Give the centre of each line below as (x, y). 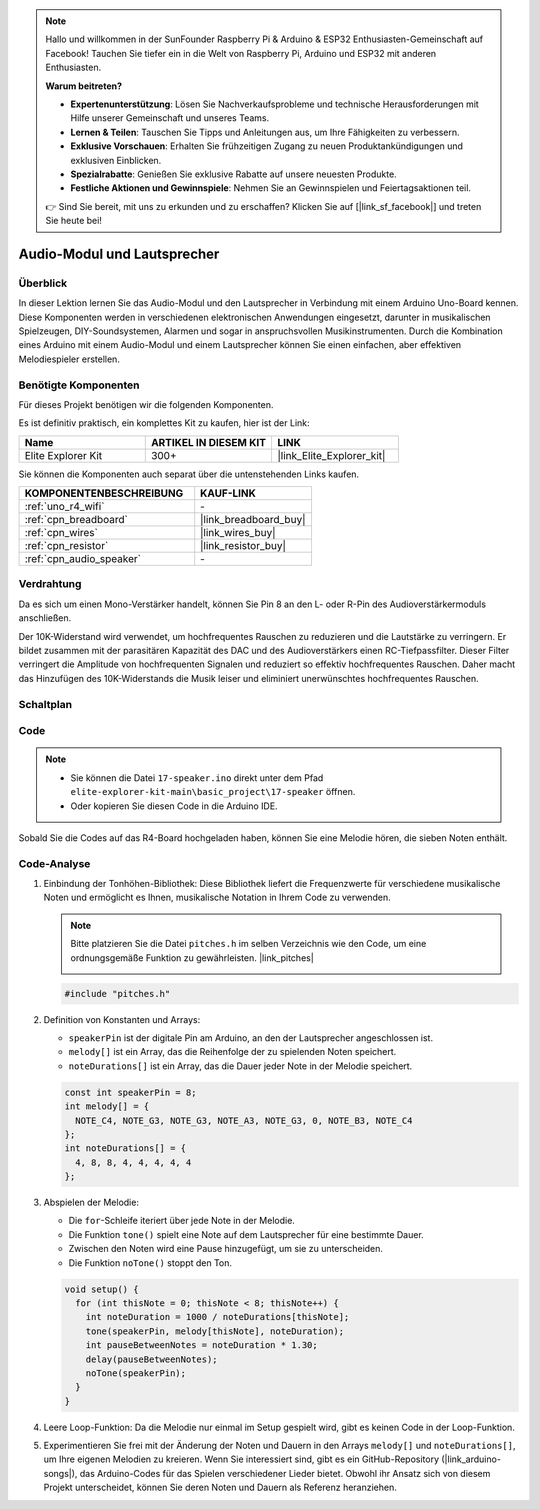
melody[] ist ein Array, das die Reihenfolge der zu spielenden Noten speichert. (232, 1052)
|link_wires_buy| (238, 533)
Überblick (43, 283)
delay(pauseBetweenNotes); (152, 1359)
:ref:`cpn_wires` (61, 533)
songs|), (60, 1473)
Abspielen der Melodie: (91, 1202)
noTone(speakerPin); (136, 1373)
